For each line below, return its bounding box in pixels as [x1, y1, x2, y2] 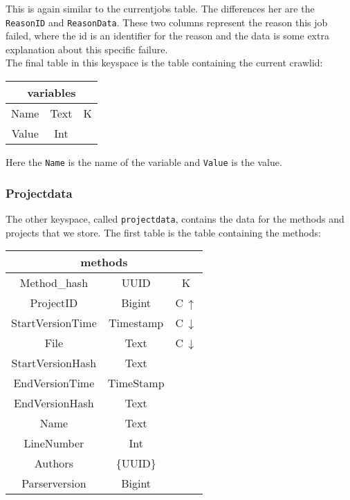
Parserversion [21, 475, 86, 492]
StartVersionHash [11, 355, 97, 371]
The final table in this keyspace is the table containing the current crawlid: [6, 55, 323, 70]
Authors [34, 455, 73, 472]
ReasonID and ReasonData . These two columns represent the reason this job [6, 15, 328, 29]
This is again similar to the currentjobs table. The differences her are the [6, 1, 315, 15]
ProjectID [30, 295, 78, 311]
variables [27, 84, 76, 101]
